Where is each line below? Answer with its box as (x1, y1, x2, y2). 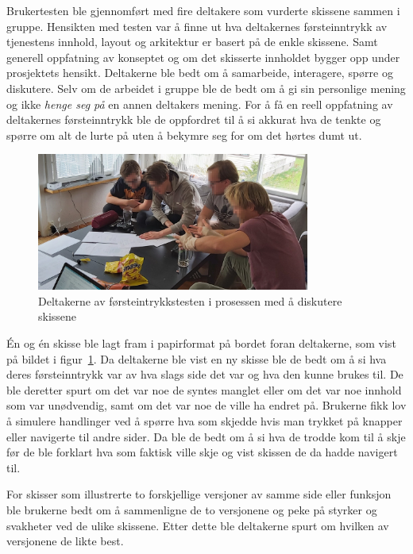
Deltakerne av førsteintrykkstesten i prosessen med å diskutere (38, 292, 342, 309)
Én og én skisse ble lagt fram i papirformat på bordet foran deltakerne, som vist (6, 335, 396, 352)
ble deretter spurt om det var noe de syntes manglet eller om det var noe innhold (6, 381, 402, 398)
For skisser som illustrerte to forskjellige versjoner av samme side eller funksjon (6, 486, 392, 502)
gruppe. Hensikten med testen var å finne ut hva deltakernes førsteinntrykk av (6, 17, 388, 34)
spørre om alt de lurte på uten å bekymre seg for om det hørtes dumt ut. (6, 126, 362, 143)
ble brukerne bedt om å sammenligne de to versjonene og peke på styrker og (6, 501, 377, 517)
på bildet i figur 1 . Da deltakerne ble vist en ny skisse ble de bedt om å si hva (6, 350, 387, 367)
